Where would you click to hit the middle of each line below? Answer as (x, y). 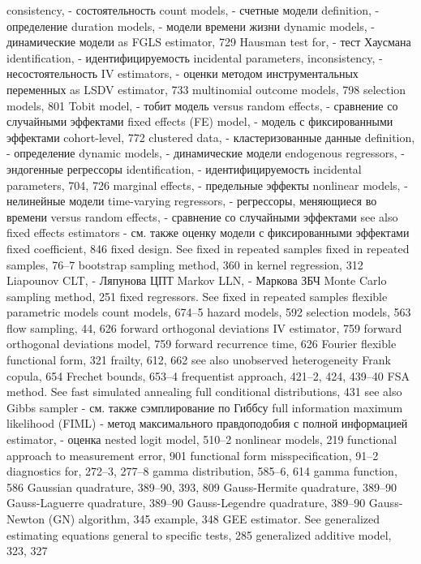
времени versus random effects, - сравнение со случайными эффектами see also (202, 216)
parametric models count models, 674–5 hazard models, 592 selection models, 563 (209, 312)
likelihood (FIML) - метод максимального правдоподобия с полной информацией (207, 423)
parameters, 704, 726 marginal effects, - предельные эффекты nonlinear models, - (207, 185)
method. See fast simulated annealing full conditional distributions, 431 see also (204, 392)
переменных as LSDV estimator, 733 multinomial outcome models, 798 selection (206, 89)
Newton (26, 519)
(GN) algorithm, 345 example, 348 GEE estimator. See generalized (214, 519)
